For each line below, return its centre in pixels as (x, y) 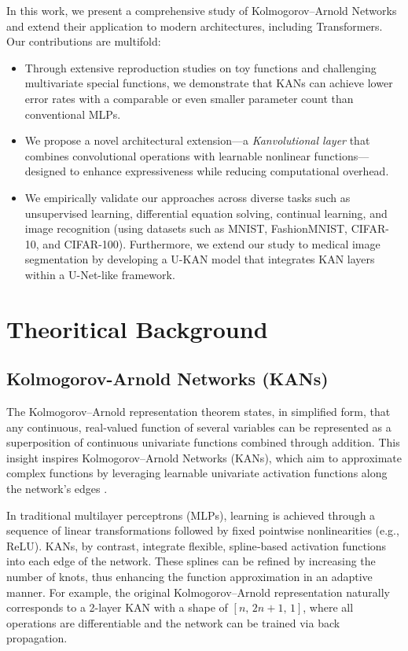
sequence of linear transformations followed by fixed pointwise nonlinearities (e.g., (203, 530)
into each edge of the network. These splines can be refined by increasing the (191, 561)
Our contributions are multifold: (84, 41)
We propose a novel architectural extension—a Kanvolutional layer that (197, 140)
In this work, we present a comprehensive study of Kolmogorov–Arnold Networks (202, 10)
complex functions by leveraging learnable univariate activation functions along (197, 473)
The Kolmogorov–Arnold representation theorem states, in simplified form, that (198, 412)
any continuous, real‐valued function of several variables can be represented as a (199, 427)
